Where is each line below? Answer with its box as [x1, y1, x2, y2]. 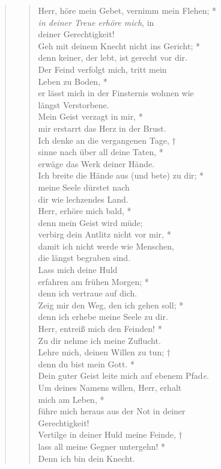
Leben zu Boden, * [38, 75, 107, 87]
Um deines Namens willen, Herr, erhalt [38, 381, 182, 393]
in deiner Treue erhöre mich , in [38, 16, 154, 28]
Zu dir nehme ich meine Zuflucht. [38, 334, 161, 346]
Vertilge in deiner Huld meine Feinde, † [38, 428, 183, 441]
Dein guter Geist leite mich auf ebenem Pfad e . [38, 369, 209, 382]
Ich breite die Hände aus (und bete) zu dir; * [38, 169, 204, 182]
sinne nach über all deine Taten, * [38, 146, 163, 158]
